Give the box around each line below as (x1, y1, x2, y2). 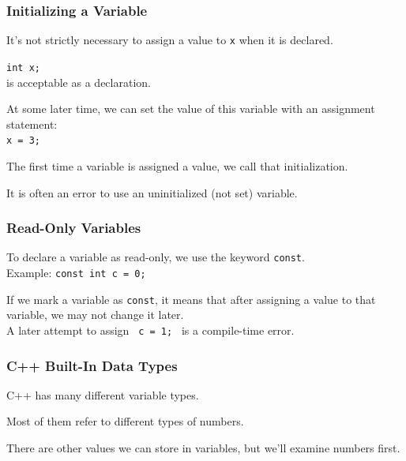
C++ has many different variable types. (6, 386, 199, 403)
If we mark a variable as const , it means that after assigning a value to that (6, 290, 376, 307)
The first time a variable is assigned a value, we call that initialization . (6, 157, 348, 174)
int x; (6, 62, 40, 73)
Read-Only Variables (6, 218, 141, 238)
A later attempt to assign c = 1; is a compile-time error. (6, 321, 295, 338)
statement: (6, 115, 58, 132)
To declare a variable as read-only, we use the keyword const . (6, 249, 305, 265)
